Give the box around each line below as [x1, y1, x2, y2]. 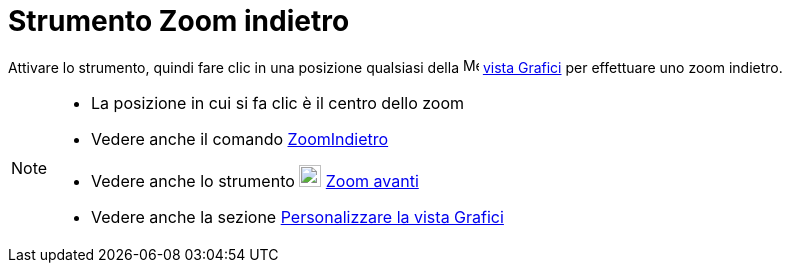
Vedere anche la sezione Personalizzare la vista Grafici [91, 206, 504, 227]
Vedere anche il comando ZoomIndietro [91, 128, 389, 149]
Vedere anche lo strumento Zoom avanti [91, 170, 419, 191]
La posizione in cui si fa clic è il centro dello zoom [91, 92, 465, 113]
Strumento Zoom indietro [8, 4, 350, 38]
